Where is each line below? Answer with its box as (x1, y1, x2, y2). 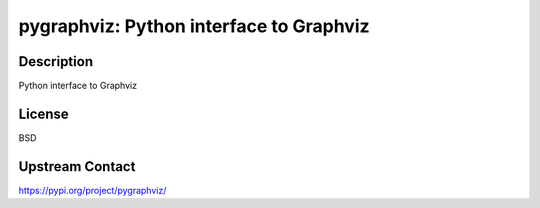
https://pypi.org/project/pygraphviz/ (18, 184, 167, 196)
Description (18, 53, 94, 70)
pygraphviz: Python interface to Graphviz (18, 15, 370, 37)
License (18, 105, 69, 122)
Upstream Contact (18, 158, 136, 175)
